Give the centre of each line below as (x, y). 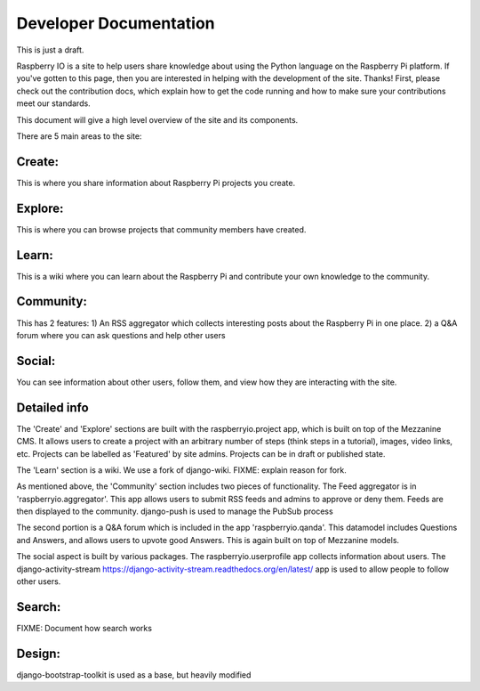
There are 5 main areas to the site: (79, 136)
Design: (39, 653)
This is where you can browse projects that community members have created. (161, 229)
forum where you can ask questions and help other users (121, 335)
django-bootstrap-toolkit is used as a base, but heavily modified (134, 675)
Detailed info (52, 407)
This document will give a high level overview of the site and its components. (157, 119)
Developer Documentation (116, 23)
